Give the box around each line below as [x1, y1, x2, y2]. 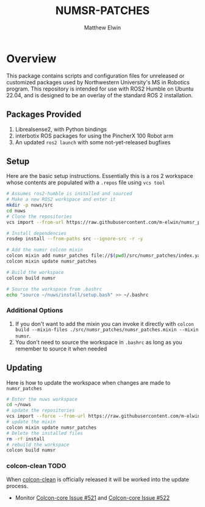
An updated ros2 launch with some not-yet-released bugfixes [15, 138, 171, 146]
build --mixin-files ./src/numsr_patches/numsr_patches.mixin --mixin [15, 327, 199, 333]
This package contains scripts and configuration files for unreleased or [6, 72, 185, 80]
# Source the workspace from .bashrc [6, 286, 103, 292]
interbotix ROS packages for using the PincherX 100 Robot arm [15, 132, 174, 139]
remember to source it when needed [15, 345, 107, 352]
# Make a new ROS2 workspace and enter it [6, 196, 116, 202]
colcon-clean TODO [6, 462, 67, 470]
